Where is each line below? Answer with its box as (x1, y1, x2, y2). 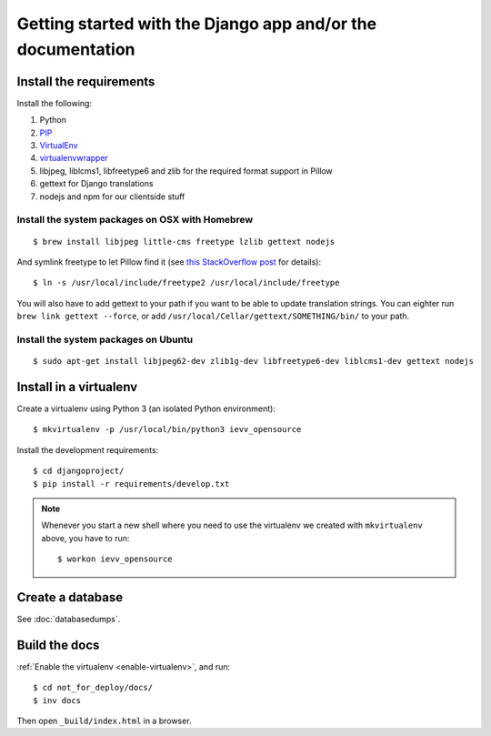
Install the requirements (16, 74, 155, 89)
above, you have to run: (41, 532, 130, 543)
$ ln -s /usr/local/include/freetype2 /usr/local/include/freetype (33, 277, 340, 288)
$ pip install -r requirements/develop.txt (33, 479, 230, 489)
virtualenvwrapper (39, 153, 109, 164)
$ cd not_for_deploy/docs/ (33, 682, 154, 693)
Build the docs (16, 637, 100, 652)
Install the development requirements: (16, 444, 159, 455)
